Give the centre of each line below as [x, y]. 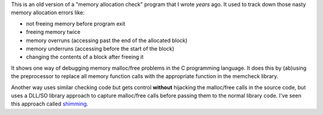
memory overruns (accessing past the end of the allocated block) [107, 40]
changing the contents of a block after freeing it [85, 57]
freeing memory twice [53, 32]
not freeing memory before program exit [76, 23]
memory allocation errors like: [48, 13]
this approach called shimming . [50, 104]
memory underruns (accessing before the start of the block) [100, 48]
